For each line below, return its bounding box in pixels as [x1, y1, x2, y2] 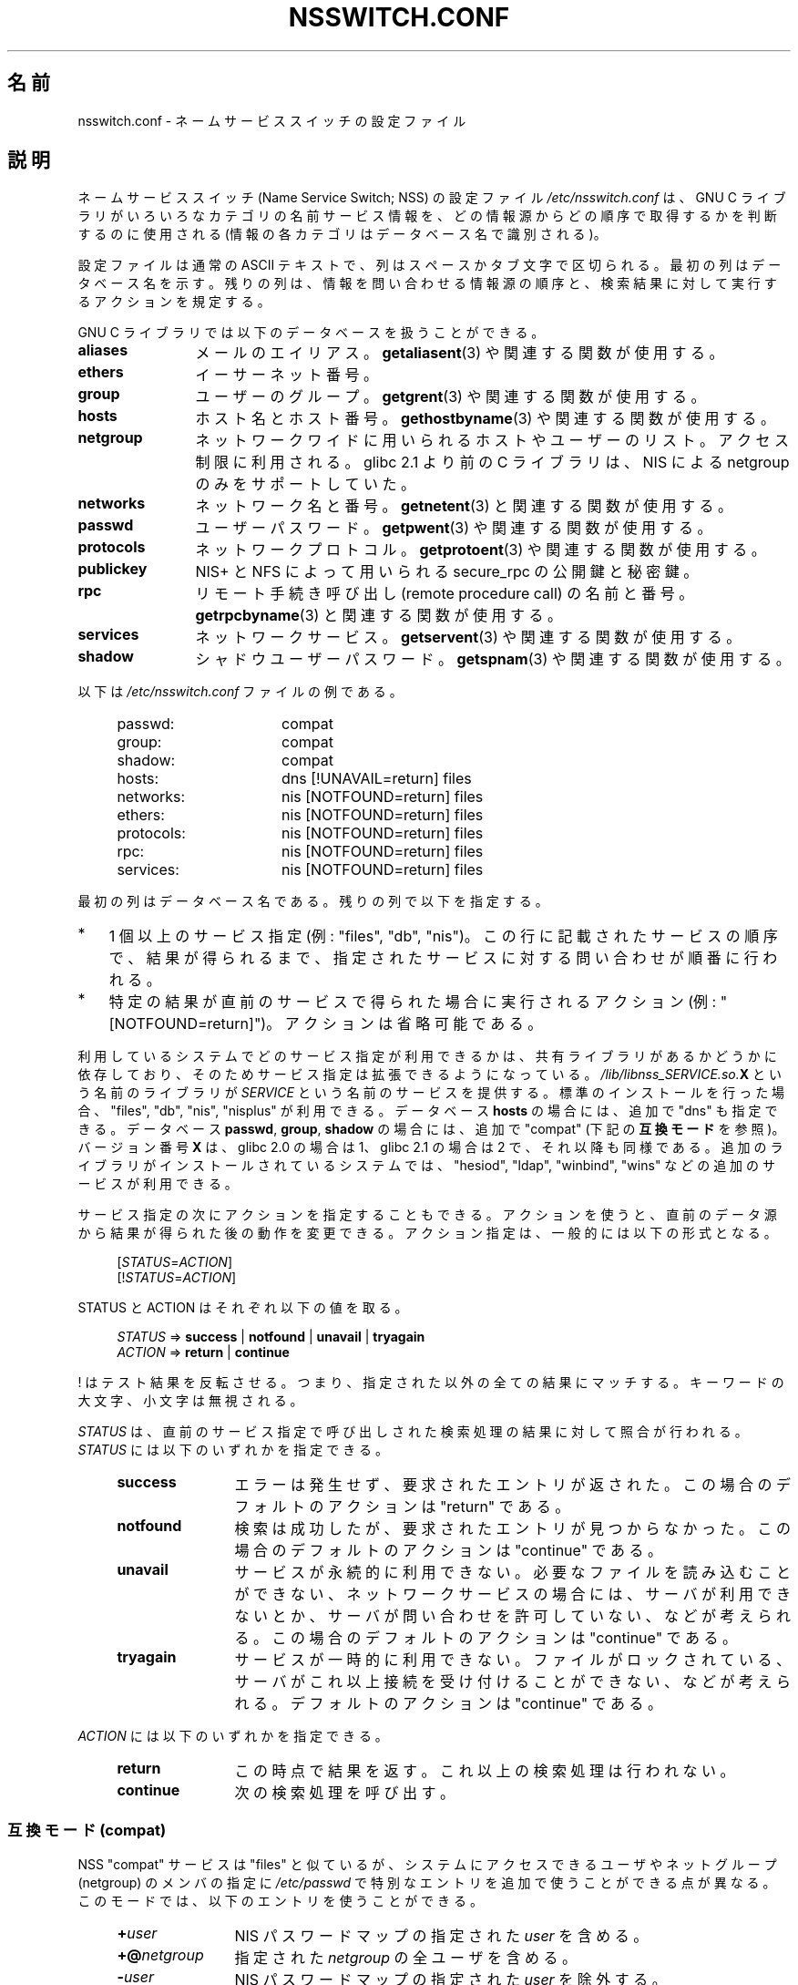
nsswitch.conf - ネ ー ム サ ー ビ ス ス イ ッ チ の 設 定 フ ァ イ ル [77, 112, 466, 129]
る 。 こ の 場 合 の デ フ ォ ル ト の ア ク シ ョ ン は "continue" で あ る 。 [234, 1629, 738, 1648]
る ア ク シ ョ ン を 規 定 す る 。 [77, 293, 271, 310]
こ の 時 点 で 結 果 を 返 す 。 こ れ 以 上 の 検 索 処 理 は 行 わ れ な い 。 [234, 1762, 735, 1781]
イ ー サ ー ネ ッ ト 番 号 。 [195, 365, 378, 385]
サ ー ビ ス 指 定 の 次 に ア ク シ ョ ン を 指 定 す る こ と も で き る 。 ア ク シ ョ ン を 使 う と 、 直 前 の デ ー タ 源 [77, 1207, 777, 1223]
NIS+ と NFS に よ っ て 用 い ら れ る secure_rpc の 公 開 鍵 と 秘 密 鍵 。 [195, 562, 699, 581]
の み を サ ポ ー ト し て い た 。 [195, 475, 415, 494]
